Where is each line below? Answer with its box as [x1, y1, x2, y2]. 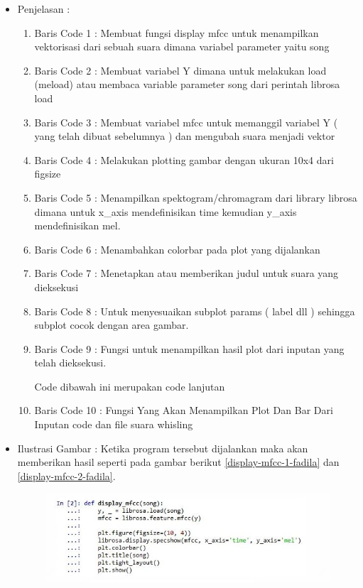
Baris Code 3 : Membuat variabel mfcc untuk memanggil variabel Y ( [34, 114, 338, 129]
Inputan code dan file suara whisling [34, 417, 193, 432]
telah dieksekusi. [34, 355, 107, 370]
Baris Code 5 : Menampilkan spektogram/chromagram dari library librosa [34, 190, 357, 205]
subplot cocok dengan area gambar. [34, 317, 189, 332]
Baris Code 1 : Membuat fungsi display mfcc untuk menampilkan [34, 25, 319, 40]
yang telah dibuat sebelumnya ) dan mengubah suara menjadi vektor [34, 129, 335, 143]
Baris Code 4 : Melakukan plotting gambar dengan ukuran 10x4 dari [34, 152, 334, 167]
